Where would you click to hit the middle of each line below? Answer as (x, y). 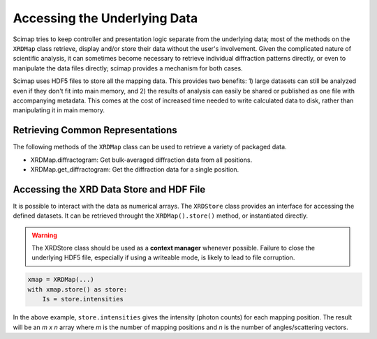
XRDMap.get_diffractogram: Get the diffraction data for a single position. (135, 169)
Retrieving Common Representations (95, 130)
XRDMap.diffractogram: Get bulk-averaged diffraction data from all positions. (141, 160)
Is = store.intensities (83, 299)
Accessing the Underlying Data (105, 18)
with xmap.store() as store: (77, 289)
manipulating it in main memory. (59, 110)
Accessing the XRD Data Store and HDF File (109, 189)
